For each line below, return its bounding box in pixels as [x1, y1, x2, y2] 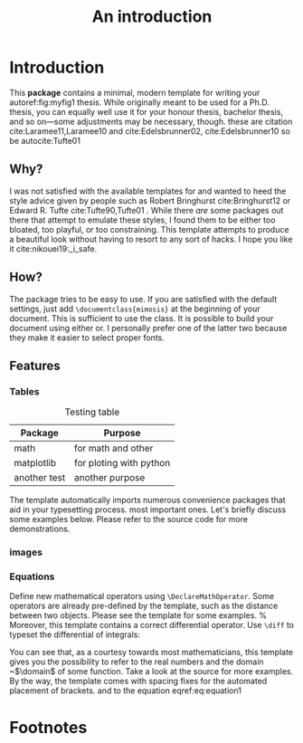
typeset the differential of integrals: [9, 629, 140, 640]
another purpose [73, 472, 146, 484]
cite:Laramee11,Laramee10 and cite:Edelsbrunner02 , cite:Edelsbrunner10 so [9, 125, 291, 137]
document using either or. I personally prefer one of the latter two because [9, 322, 288, 333]
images [9, 546, 43, 558]
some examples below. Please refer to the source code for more [9, 514, 249, 525]
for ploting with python [73, 457, 171, 470]
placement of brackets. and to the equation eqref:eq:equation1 [9, 685, 242, 696]
